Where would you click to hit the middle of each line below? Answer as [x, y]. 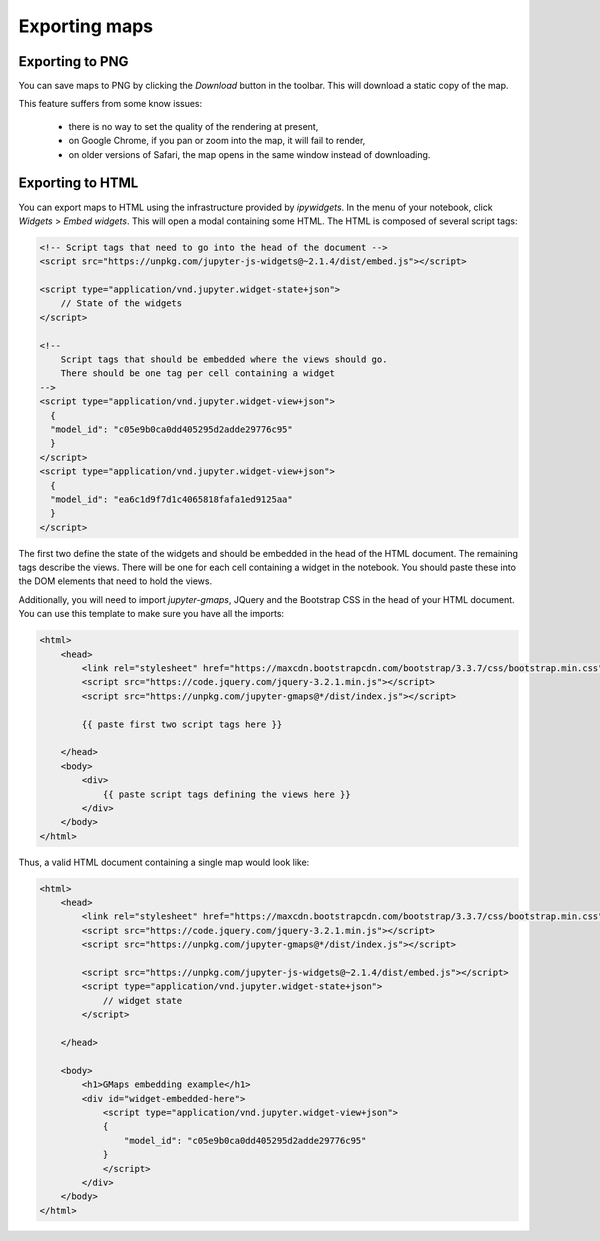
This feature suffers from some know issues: [110, 104]
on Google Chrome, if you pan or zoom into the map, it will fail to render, [217, 141]
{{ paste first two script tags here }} [182, 724]
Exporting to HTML [78, 183]
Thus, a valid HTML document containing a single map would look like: [164, 862]
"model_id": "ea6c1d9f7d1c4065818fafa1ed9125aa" [172, 499]
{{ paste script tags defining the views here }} [226, 794]
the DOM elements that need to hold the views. [115, 581]
